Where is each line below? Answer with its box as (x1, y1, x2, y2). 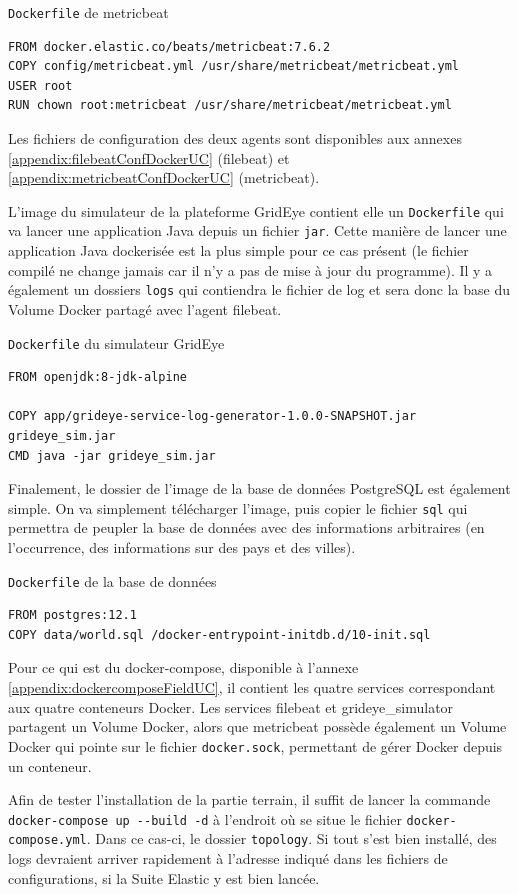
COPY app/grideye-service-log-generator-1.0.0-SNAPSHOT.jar (8, 409, 417, 424)
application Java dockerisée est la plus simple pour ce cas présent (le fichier (8, 240, 469, 261)
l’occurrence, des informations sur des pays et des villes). (8, 537, 356, 558)
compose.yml (8, 833, 87, 848)
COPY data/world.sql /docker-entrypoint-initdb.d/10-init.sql (8, 627, 431, 642)
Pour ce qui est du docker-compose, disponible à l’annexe (8, 657, 359, 678)
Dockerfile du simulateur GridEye (8, 332, 225, 353)
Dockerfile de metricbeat (8, 2, 169, 22)
